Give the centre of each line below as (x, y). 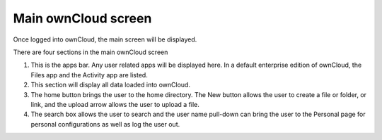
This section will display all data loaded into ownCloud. (111, 85)
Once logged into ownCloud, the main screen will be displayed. (105, 39)
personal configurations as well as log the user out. (105, 124)
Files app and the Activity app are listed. (89, 75)
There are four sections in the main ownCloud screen (91, 52)
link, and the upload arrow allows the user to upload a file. (115, 104)
